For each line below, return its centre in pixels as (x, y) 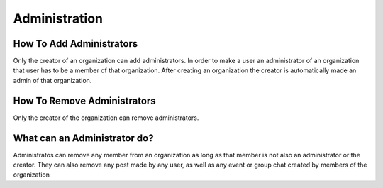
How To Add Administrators (76, 44)
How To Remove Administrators (84, 100)
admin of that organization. (52, 80)
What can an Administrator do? (83, 138)
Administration (58, 18)
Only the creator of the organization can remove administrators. (106, 118)
